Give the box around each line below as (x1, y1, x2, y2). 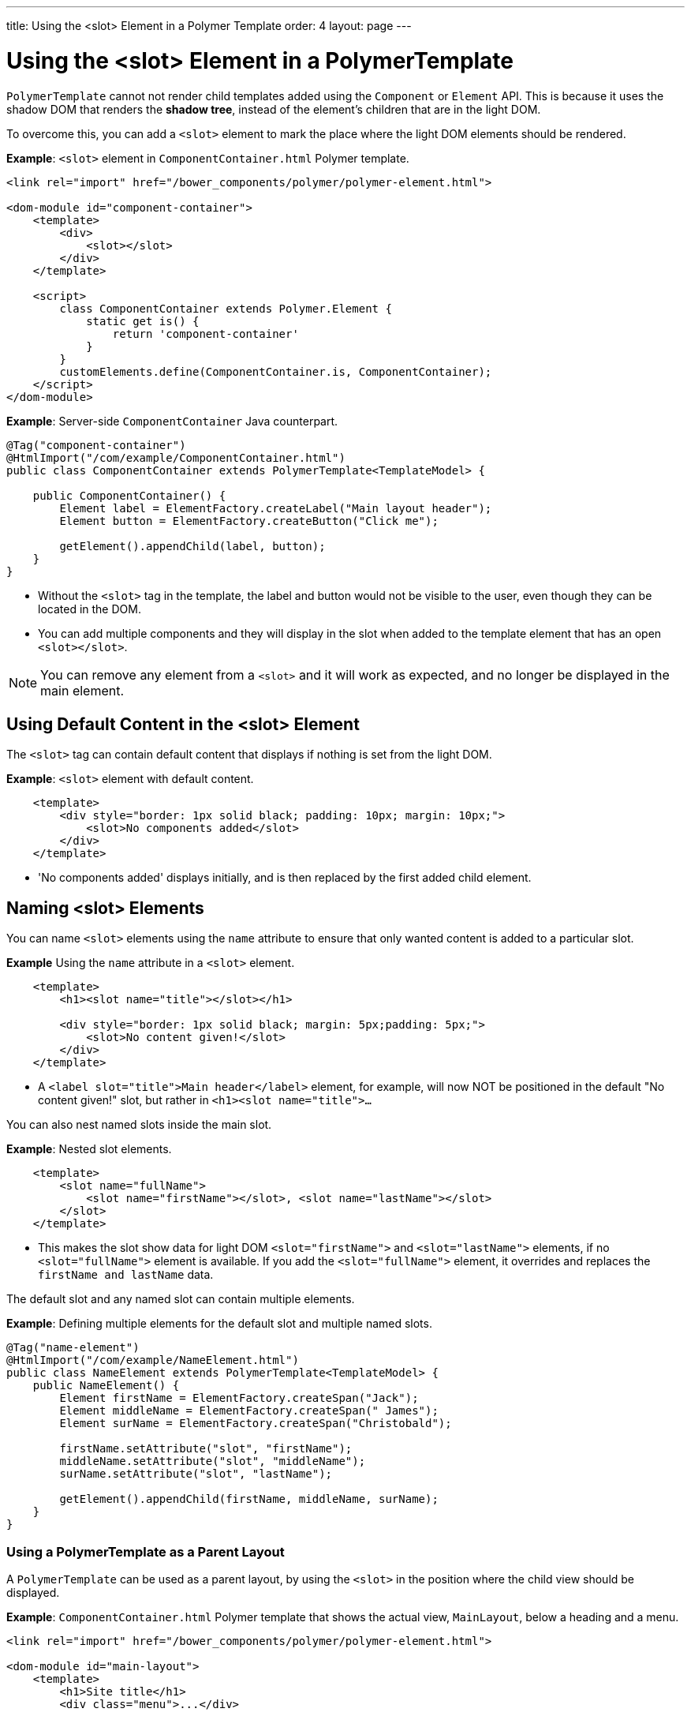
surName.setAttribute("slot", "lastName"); (59, 1467, 333, 1481)
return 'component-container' (112, 327, 299, 340)
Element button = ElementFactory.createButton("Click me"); (59, 514, 439, 527)
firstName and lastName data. (38, 1268, 214, 1282)
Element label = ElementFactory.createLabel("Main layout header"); (59, 501, 492, 515)
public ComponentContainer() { (32, 489, 226, 502)
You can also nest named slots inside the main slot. (6, 1118, 272, 1132)
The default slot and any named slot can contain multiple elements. (6, 1292, 355, 1306)
